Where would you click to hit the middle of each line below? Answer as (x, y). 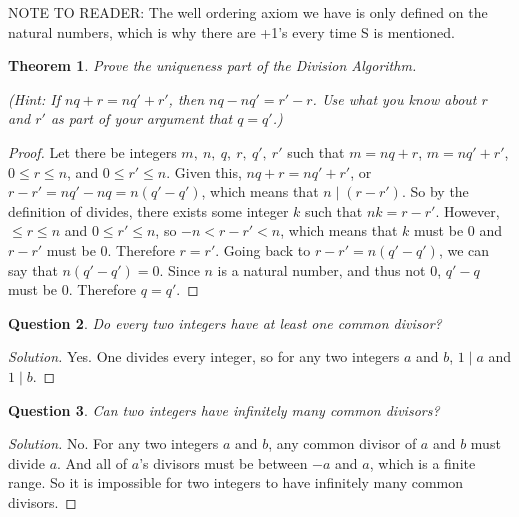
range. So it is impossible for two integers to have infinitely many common (236, 482)
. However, (467, 210)
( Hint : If (34, 98)
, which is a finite (422, 462)
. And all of (92, 462)
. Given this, (204, 171)
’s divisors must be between (223, 462)
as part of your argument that (141, 118)
